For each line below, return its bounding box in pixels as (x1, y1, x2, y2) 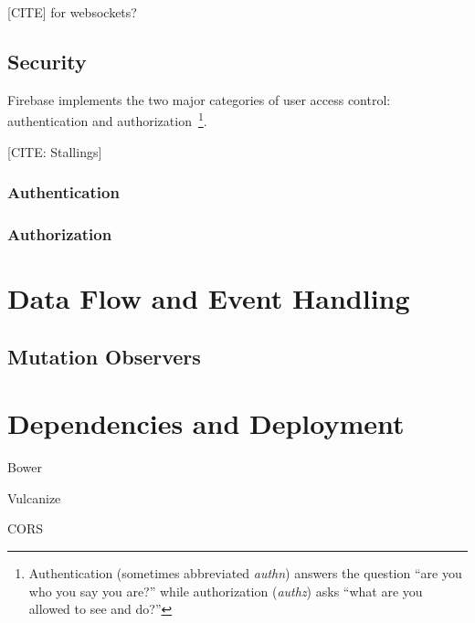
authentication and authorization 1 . (7, 109, 207, 131)
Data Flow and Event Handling (7, 280, 410, 317)
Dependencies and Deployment (7, 405, 405, 442)
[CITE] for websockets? (7, 3, 137, 21)
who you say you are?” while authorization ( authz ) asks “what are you (28, 581, 423, 600)
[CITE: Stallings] (7, 142, 102, 161)
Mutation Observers (7, 342, 201, 370)
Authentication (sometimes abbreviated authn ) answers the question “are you (28, 563, 462, 582)
